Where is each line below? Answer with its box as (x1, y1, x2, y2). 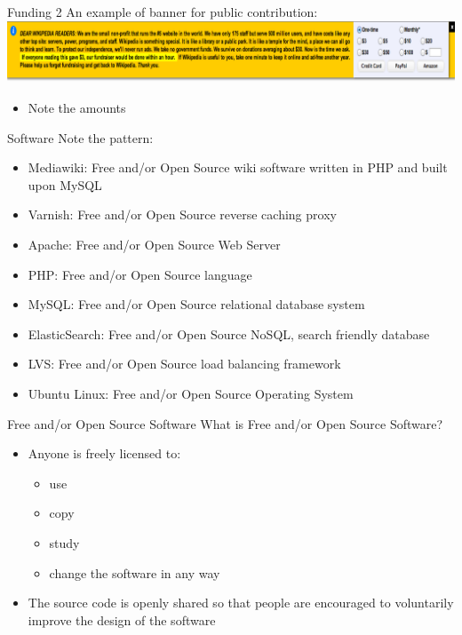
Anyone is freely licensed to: (28, 444, 181, 463)
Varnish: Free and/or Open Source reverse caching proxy (28, 205, 337, 224)
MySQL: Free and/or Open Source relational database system (28, 295, 365, 314)
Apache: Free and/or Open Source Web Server (28, 235, 281, 254)
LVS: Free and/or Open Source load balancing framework (28, 354, 341, 373)
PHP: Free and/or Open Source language (28, 265, 252, 283)
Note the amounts (28, 99, 126, 117)
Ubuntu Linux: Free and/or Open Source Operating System (28, 385, 354, 403)
